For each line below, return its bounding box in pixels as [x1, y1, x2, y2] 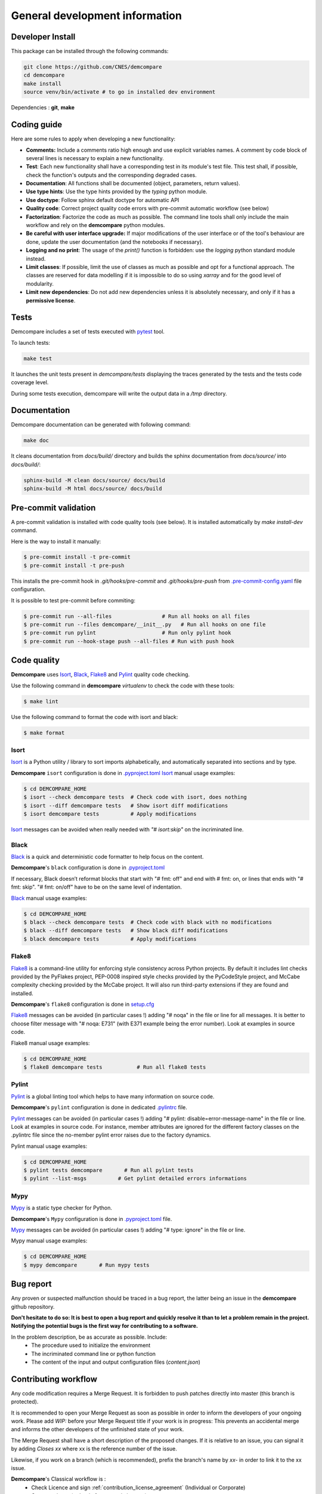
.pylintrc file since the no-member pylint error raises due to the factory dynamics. [11, 1131, 211, 1138]
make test [23, 355, 52, 362]
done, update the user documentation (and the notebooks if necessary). [26, 238, 203, 245]
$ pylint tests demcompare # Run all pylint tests [23, 1167, 194, 1174]
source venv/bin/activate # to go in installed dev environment [23, 88, 216, 96]
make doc [23, 437, 49, 444]
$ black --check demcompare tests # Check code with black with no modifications [23, 919, 273, 926]
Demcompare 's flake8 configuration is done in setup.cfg [11, 1001, 154, 1008]
